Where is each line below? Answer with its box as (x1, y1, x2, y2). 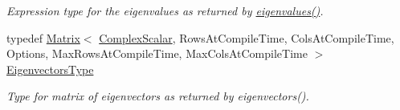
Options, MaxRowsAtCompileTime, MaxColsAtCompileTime (6, 45, 308, 62)
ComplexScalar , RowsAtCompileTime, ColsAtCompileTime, (99, 29, 394, 46)
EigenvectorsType (6, 60, 94, 77)
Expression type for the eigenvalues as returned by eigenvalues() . (6, 2, 324, 18)
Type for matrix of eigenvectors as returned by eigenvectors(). (6, 88, 309, 104)
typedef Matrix (6, 29, 80, 46)
